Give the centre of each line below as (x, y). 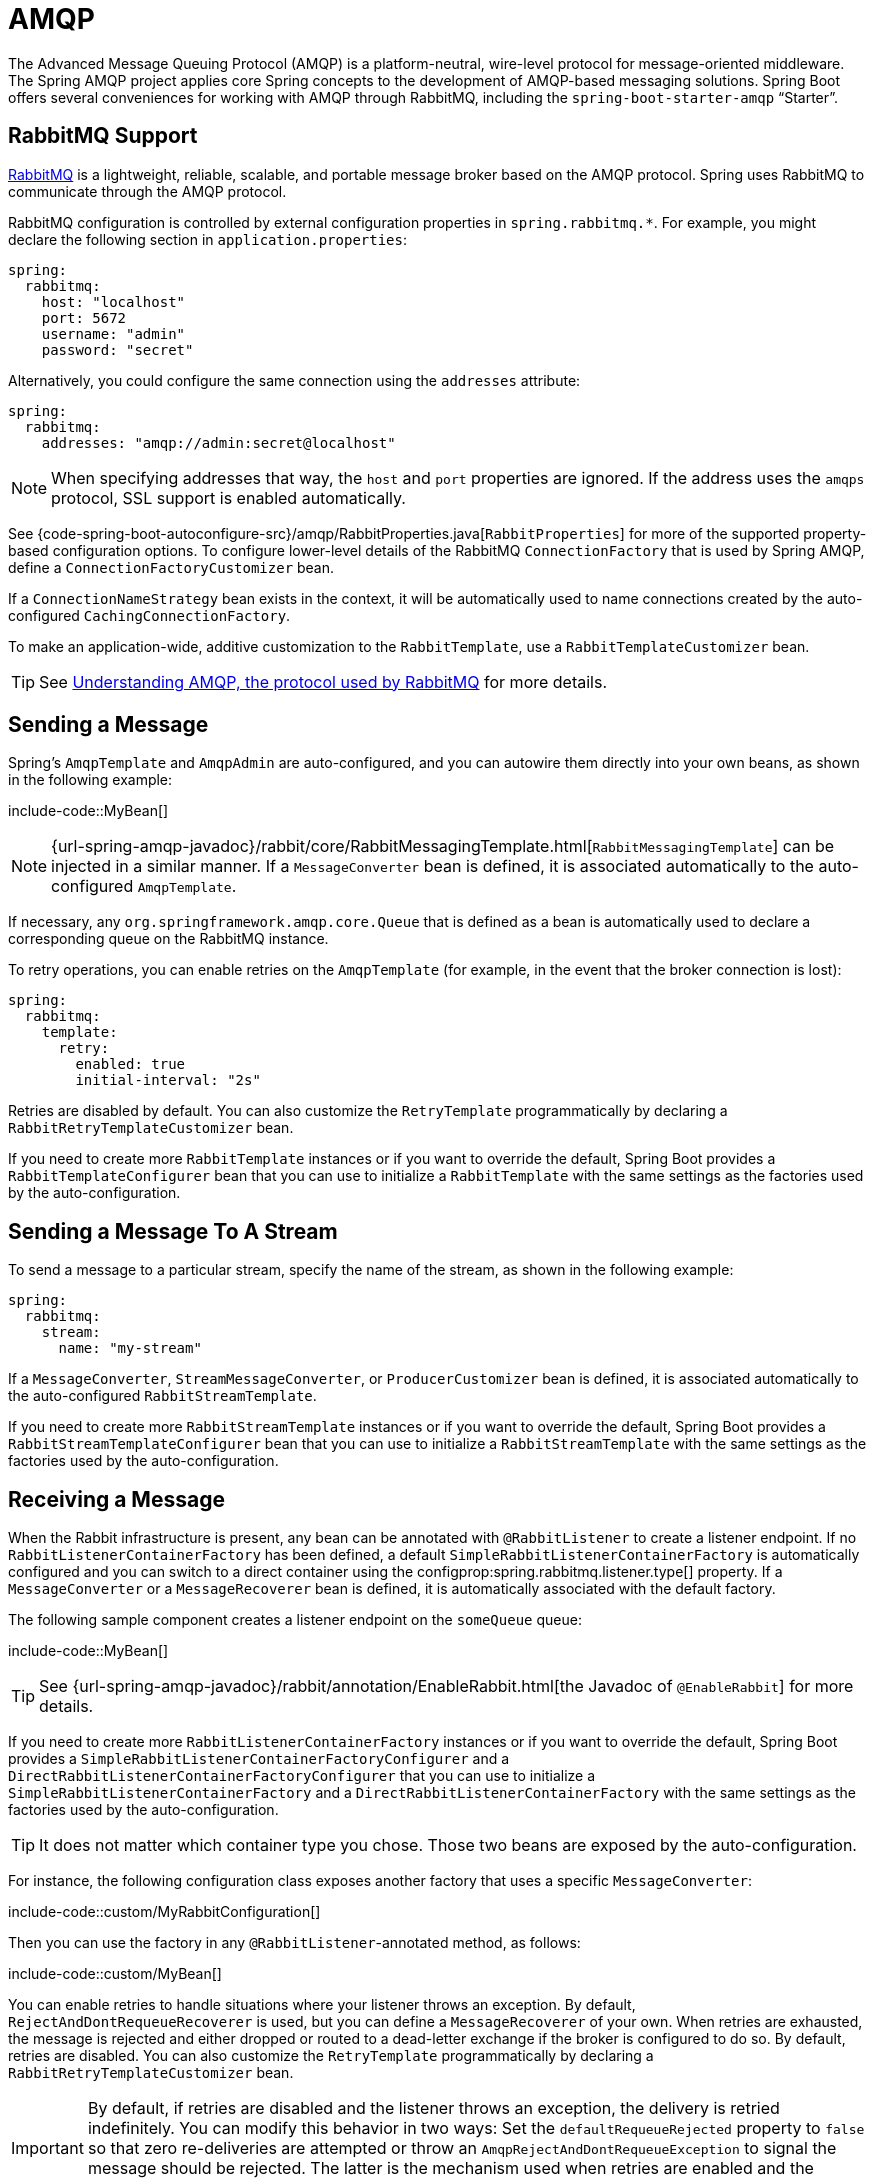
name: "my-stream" (130, 1348)
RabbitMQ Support (103, 136)
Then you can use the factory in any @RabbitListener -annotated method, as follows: (294, 1943)
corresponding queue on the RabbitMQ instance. (168, 939)
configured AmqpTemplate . (144, 886)
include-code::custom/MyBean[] (115, 1974)
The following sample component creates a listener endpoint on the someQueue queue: (295, 1620)
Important (47, 2148)
